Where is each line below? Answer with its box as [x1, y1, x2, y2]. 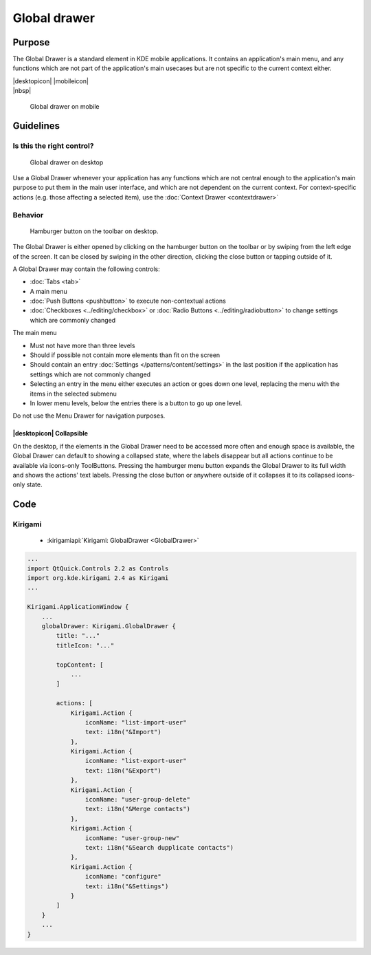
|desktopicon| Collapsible [12, 429, 89, 438]
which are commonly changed [30, 316, 116, 324]
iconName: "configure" [85, 872, 161, 881]
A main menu [30, 287, 68, 295]
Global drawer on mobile [30, 102, 100, 110]
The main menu [12, 329, 58, 337]
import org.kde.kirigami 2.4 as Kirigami [27, 575, 169, 582]
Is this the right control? [12, 141, 94, 151]
